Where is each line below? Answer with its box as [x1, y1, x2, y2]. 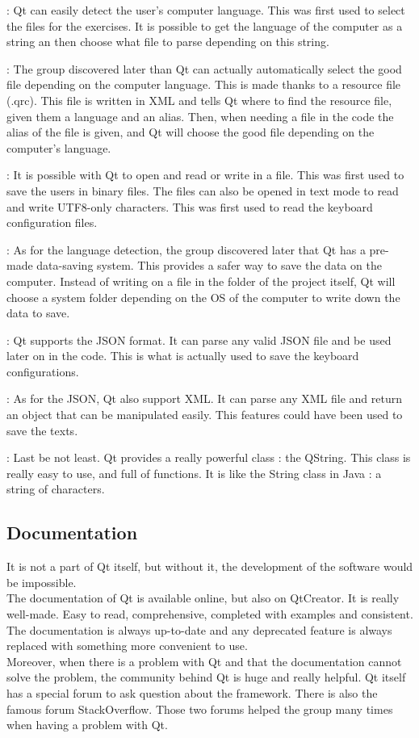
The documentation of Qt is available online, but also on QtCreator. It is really [6, 589, 400, 606]
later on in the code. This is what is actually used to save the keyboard [6, 347, 359, 364]
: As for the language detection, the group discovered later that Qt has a [6, 241, 366, 258]
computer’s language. [6, 139, 111, 156]
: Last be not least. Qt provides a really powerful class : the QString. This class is [6, 449, 411, 466]
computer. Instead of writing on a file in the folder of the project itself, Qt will [6, 272, 396, 289]
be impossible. [6, 573, 77, 590]
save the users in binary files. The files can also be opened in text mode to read [6, 182, 399, 199]
